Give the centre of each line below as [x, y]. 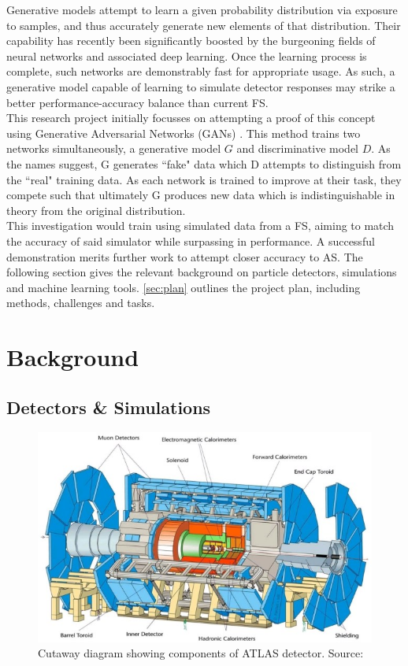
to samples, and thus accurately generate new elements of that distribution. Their [204, 25]
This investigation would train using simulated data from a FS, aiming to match [200, 226]
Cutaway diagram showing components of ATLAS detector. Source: [201, 653]
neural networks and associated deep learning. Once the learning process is [187, 55]
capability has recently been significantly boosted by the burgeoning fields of [191, 41]
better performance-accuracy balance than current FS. [137, 102]
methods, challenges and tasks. [81, 303]
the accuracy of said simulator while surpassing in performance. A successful [191, 240]
